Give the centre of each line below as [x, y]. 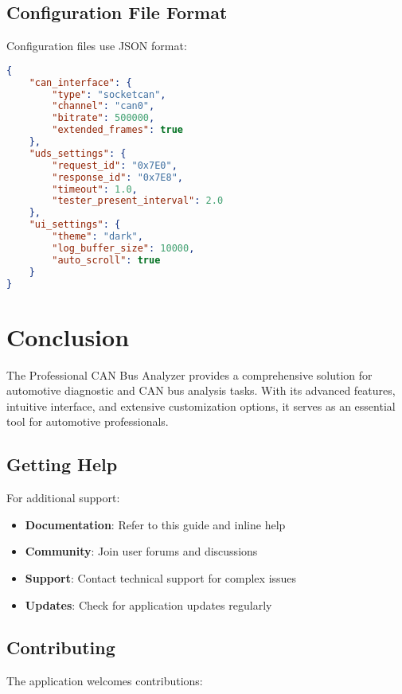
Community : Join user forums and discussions [141, 551]
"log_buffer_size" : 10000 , [123, 248]
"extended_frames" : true [117, 130]
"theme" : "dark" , [98, 237]
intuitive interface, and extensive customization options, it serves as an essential [201, 405]
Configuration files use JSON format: [97, 46]
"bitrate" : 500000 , [103, 118]
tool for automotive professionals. [88, 421]
